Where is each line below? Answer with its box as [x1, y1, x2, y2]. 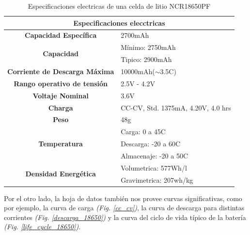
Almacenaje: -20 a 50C [121, 150, 188, 160]
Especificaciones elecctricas [73, 17, 165, 28]
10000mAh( [121, 66, 155, 76]
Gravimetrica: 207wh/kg [121, 174, 193, 185]
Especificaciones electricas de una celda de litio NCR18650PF [28, 1, 211, 11]
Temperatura [38, 139, 83, 149]
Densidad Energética [25, 169, 96, 179]
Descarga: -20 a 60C [121, 139, 181, 149]
